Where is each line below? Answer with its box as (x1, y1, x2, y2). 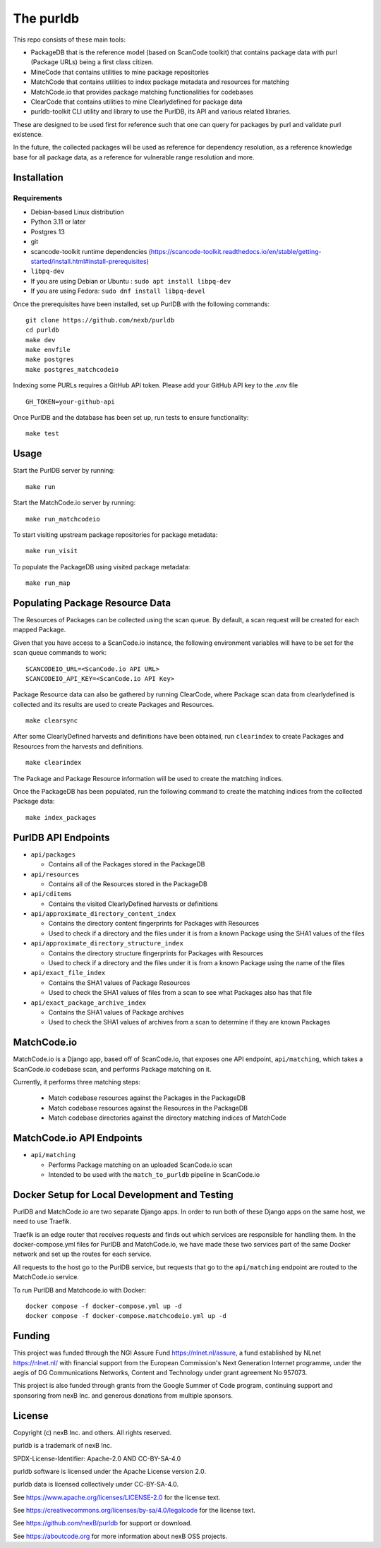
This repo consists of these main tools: (13, 35, 126, 44)
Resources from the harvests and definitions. (13, 742, 144, 751)
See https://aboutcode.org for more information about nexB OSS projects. (13, 1532, 228, 1540)
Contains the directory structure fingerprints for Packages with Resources (48, 949, 264, 957)
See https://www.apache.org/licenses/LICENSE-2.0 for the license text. (13, 1493, 221, 1501)
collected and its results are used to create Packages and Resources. (13, 700, 214, 708)
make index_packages (25, 814, 97, 821)
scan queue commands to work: (13, 648, 107, 657)
